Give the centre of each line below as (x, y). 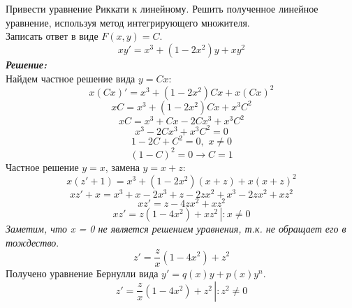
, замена (122, 167)
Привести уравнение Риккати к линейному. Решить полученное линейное (162, 9)
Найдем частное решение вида (71, 78)
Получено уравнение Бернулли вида (82, 273)
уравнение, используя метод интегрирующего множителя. (128, 22)
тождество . (32, 242)
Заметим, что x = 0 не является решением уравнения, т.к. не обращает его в (176, 228)
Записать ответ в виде (52, 36)
